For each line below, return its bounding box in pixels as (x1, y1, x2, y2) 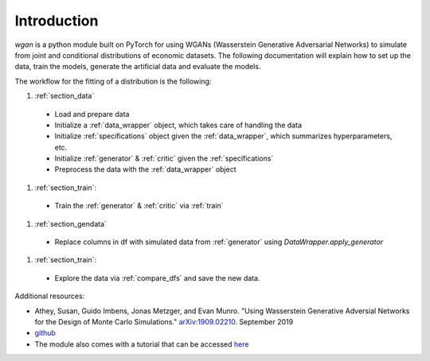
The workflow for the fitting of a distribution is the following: (14, 76, 212, 86)
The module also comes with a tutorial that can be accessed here (34, 339, 249, 349)
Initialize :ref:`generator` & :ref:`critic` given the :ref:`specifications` (54, 153, 274, 163)
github (34, 328, 56, 338)
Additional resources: (14, 291, 85, 301)
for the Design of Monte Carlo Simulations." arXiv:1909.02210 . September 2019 (34, 316, 294, 326)
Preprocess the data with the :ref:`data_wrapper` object (54, 165, 236, 174)
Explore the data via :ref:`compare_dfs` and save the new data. (54, 273, 260, 282)
